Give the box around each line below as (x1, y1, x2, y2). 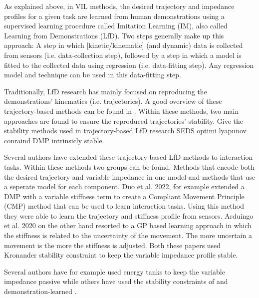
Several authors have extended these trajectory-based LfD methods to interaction (4, 152, 253, 162)
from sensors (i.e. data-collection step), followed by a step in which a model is (4, 49, 242, 60)
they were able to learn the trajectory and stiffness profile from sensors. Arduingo (4, 210, 254, 221)
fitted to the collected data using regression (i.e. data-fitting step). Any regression (4, 59, 254, 70)
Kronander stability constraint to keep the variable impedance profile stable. (4, 250, 238, 260)
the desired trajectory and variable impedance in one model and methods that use (4, 171, 256, 182)
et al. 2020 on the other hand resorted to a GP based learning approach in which (4, 220, 252, 231)
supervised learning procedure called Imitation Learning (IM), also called (4, 20, 228, 31)
